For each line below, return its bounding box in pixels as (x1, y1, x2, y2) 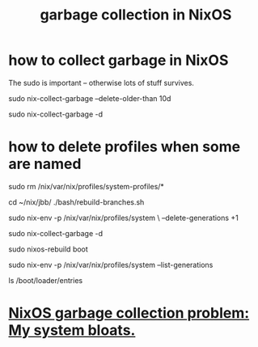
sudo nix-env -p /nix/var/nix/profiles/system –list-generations (8, 260, 214, 269)
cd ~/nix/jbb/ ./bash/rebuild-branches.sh (8, 197, 145, 207)
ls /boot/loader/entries (8, 275, 83, 285)
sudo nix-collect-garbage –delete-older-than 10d (8, 93, 171, 103)
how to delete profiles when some (8, 138, 241, 156)
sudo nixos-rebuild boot (8, 244, 89, 254)
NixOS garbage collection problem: (8, 304, 250, 323)
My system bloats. (8, 321, 136, 340)
